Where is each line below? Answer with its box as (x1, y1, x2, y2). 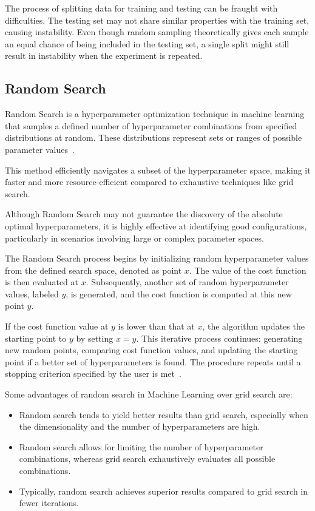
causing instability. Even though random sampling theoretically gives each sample (5, 25, 309, 38)
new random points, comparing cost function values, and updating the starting (5, 343, 298, 356)
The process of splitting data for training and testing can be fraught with (5, 2, 278, 14)
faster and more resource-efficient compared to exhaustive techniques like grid (5, 175, 294, 188)
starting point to (5, 331, 67, 344)
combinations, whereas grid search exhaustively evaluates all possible (19, 452, 276, 465)
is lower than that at (118, 320, 195, 333)
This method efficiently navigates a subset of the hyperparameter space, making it (5, 163, 311, 176)
